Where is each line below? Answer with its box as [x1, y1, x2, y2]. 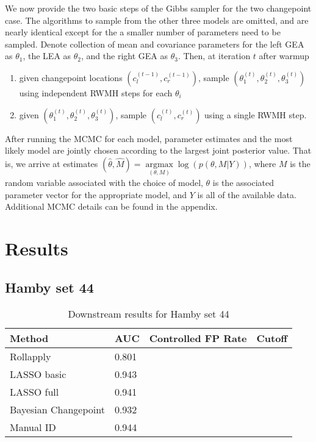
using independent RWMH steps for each [19, 86, 173, 99]
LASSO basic [10, 367, 66, 382]
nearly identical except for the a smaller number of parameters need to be [5, 26, 281, 38]
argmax [145, 160, 173, 169]
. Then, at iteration [178, 49, 251, 62]
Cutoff [256, 331, 288, 346]
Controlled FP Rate [149, 331, 247, 346]
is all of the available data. [197, 188, 296, 201]
